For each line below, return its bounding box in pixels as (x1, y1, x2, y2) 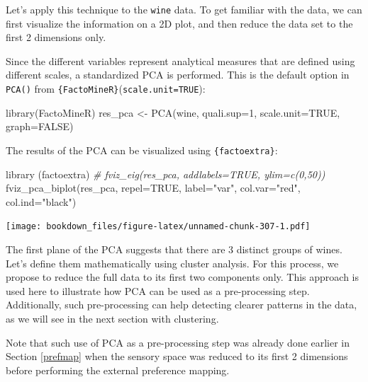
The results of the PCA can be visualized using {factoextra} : (6, 142, 278, 157)
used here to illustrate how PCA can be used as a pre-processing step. (6, 283, 310, 298)
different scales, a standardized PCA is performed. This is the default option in (6, 67, 350, 82)
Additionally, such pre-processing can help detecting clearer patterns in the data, (6, 297, 357, 312)
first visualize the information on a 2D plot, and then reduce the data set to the (6, 16, 353, 30)
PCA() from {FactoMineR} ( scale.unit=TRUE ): (6, 81, 206, 96)
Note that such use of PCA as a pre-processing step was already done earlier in (6, 335, 350, 349)
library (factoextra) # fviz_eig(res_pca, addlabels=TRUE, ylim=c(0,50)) (6, 166, 325, 181)
